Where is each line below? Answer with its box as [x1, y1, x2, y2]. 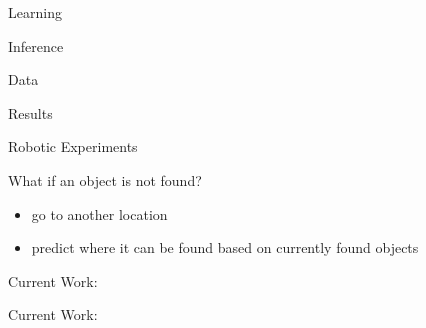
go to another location [31, 203, 168, 224]
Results [8, 102, 53, 123]
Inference [8, 35, 64, 56]
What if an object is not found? [8, 169, 202, 190]
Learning [8, 2, 62, 22]
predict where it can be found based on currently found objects [31, 237, 419, 258]
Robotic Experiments [8, 136, 138, 157]
